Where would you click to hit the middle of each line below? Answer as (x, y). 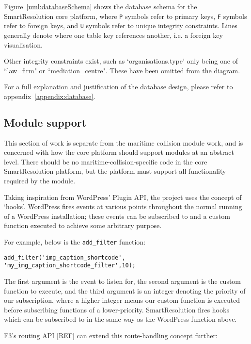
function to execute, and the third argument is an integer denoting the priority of (125, 290)
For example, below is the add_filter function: (75, 242)
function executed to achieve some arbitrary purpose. (83, 225)
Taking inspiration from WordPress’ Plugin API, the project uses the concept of (123, 197)
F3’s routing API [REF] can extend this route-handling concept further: (111, 335)
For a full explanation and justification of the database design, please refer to (118, 87)
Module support (45, 122)
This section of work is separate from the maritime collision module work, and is (124, 142)
